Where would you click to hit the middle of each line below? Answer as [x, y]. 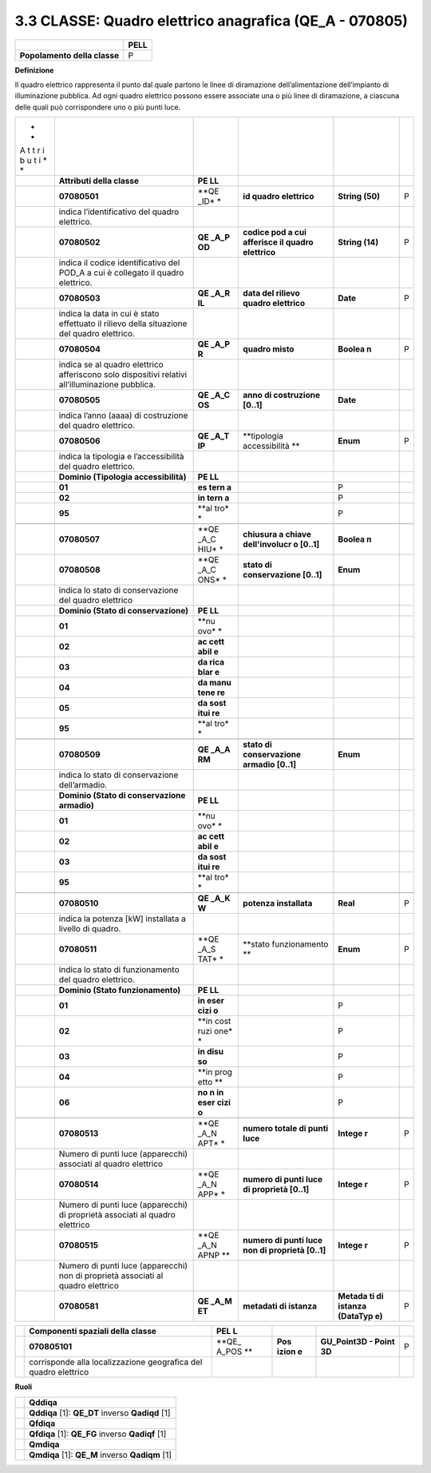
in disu [211, 1052]
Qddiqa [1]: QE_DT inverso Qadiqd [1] [100, 1412]
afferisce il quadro [279, 242]
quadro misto [269, 349]
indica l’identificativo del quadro [119, 212]
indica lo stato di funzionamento [119, 970]
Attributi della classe [99, 181]
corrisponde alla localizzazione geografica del [116, 1362]
